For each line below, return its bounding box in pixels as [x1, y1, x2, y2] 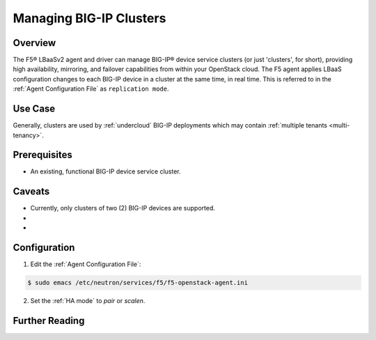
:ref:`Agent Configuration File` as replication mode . [13, 84, 169, 93]
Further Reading [13, 314, 85, 327]
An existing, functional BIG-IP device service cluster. [30, 167, 181, 176]
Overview [13, 37, 56, 49]
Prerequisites [13, 149, 72, 161]
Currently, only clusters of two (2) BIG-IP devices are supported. [30, 204, 215, 212]
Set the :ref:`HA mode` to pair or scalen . [30, 297, 146, 304]
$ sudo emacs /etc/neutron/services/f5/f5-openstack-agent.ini [27, 279, 249, 287]
